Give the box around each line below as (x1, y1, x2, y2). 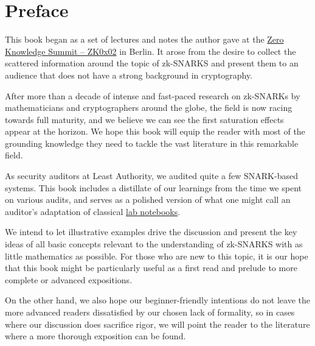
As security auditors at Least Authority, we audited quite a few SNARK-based (5, 169, 298, 182)
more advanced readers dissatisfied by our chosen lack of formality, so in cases (5, 306, 295, 318)
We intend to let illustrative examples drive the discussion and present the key (5, 225, 297, 238)
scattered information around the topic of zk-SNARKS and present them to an (5, 57, 299, 69)
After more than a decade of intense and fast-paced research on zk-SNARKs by (5, 89, 300, 102)
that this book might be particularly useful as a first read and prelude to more (5, 261, 297, 274)
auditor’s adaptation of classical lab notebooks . (5, 205, 181, 217)
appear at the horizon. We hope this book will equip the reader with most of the (5, 125, 305, 138)
